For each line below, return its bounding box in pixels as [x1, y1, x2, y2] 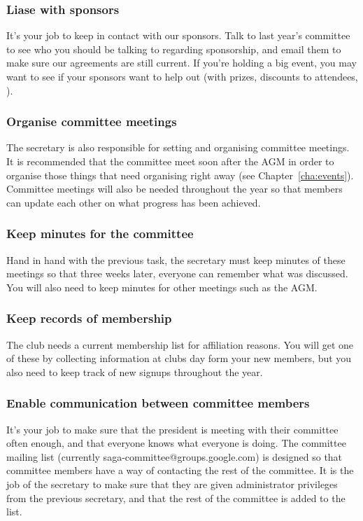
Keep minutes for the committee [6, 225, 194, 242]
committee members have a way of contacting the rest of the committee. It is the [6, 463, 354, 478]
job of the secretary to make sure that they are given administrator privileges [6, 476, 338, 491]
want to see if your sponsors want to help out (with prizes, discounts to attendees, [6, 69, 358, 83]
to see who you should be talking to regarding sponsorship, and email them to [6, 41, 341, 56]
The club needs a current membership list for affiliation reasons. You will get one [6, 337, 354, 352]
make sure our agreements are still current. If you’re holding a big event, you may [6, 55, 357, 70]
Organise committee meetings [6, 113, 177, 130]
